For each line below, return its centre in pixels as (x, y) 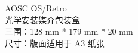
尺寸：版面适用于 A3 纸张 (55, 43)
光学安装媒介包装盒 (42, 19)
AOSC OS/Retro (36, 8)
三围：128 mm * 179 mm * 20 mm (69, 31)
